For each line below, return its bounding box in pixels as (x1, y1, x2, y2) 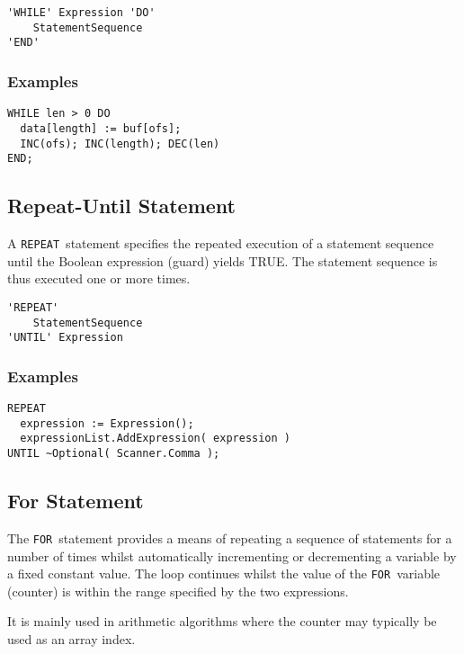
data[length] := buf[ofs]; (20, 121, 182, 135)
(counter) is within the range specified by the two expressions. (7, 581, 349, 600)
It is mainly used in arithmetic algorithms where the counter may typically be (7, 612, 437, 631)
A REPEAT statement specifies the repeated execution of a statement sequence (7, 234, 434, 253)
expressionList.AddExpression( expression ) (20, 432, 290, 445)
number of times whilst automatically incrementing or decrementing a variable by (7, 546, 457, 565)
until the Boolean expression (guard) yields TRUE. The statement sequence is (7, 251, 438, 270)
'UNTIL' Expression (7, 331, 123, 345)
